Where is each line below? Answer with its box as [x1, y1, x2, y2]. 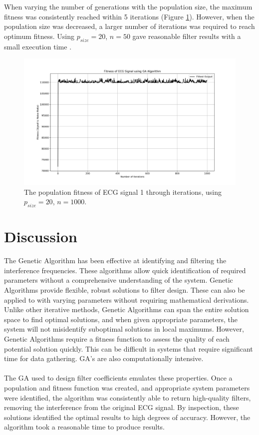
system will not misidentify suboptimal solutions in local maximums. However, [4, 324, 244, 334]
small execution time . [4, 41, 72, 51]
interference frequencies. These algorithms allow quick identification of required [4, 265, 246, 275]
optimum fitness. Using [4, 30, 75, 41]
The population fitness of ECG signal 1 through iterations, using [24, 186, 222, 197]
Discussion [4, 226, 77, 247]
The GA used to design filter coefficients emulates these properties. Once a [4, 373, 233, 383]
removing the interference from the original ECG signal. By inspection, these [4, 402, 239, 413]
